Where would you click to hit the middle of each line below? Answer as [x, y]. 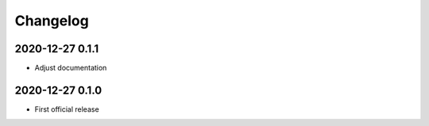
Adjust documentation [71, 68]
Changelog [52, 21]
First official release [67, 109]
